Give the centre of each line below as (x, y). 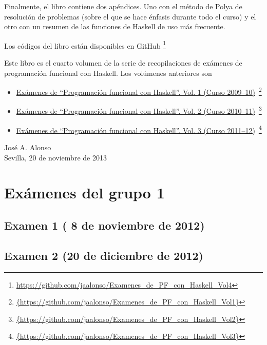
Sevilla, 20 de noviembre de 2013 (55, 157)
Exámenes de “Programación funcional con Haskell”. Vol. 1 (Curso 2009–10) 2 (139, 91)
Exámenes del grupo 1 (84, 192)
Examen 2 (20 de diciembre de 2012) (104, 255)
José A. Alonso (28, 147)
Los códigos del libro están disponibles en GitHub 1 (85, 45)
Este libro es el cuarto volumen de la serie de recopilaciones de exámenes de (123, 63)
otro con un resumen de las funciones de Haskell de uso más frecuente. (115, 26)
